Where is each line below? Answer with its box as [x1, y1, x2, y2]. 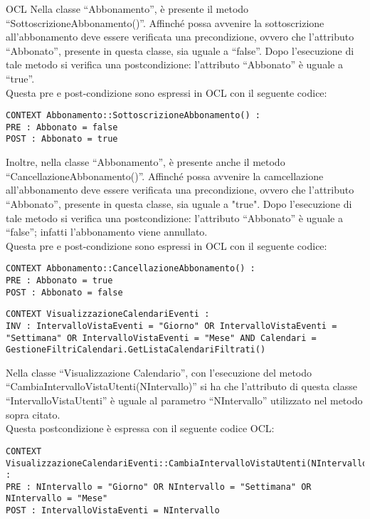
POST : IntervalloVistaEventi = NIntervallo [6, 505, 220, 516]
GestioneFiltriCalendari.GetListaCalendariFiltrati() [6, 345, 266, 355]
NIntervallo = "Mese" [6, 493, 108, 504]
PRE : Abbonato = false [6, 122, 118, 132]
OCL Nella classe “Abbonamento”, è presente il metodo [6, 1, 249, 16]
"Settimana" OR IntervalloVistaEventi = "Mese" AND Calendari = [6, 332, 317, 343]
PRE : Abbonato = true [6, 275, 113, 285]
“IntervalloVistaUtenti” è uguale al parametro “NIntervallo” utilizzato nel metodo [6, 393, 363, 408]
